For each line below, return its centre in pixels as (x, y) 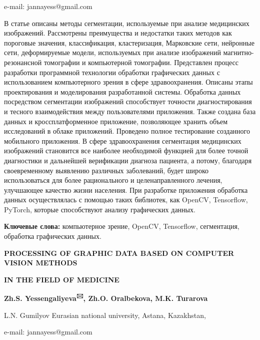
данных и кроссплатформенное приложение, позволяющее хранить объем (116, 121)
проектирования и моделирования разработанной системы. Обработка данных (122, 91)
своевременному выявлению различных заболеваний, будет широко (106, 170)
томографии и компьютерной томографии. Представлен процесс (141, 62)
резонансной (23, 62)
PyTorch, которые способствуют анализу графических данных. (100, 209)
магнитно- (238, 52)
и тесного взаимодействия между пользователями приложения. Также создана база (130, 111)
